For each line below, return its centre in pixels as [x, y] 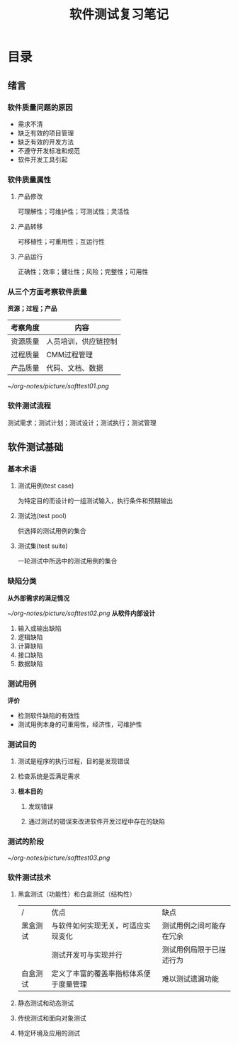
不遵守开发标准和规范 [49, 150]
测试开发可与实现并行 [87, 955]
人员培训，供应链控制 [82, 342]
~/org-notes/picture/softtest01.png [58, 386]
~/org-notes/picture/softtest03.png [59, 858]
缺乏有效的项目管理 [46, 133]
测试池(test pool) [42, 516]
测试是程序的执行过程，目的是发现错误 [73, 761]
